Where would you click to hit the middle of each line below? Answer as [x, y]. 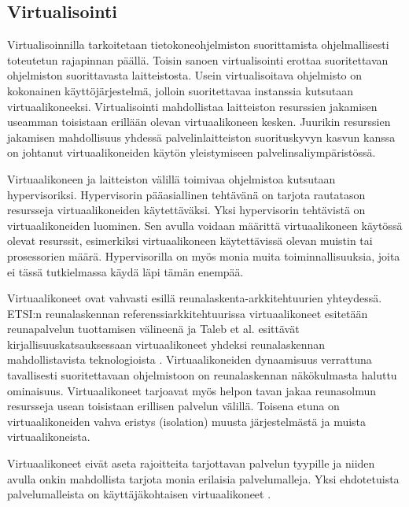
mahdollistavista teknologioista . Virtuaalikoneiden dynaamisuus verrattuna [190, 359]
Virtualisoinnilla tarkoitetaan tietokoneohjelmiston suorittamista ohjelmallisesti [198, 44]
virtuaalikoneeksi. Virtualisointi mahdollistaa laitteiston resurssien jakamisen [192, 106]
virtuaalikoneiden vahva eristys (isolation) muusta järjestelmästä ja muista [187, 421]
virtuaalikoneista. [49, 437]
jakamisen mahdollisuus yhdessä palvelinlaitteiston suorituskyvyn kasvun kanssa [201, 137]
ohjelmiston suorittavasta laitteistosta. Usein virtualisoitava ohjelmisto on [185, 75]
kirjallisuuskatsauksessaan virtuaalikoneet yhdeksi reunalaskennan [166, 344]
